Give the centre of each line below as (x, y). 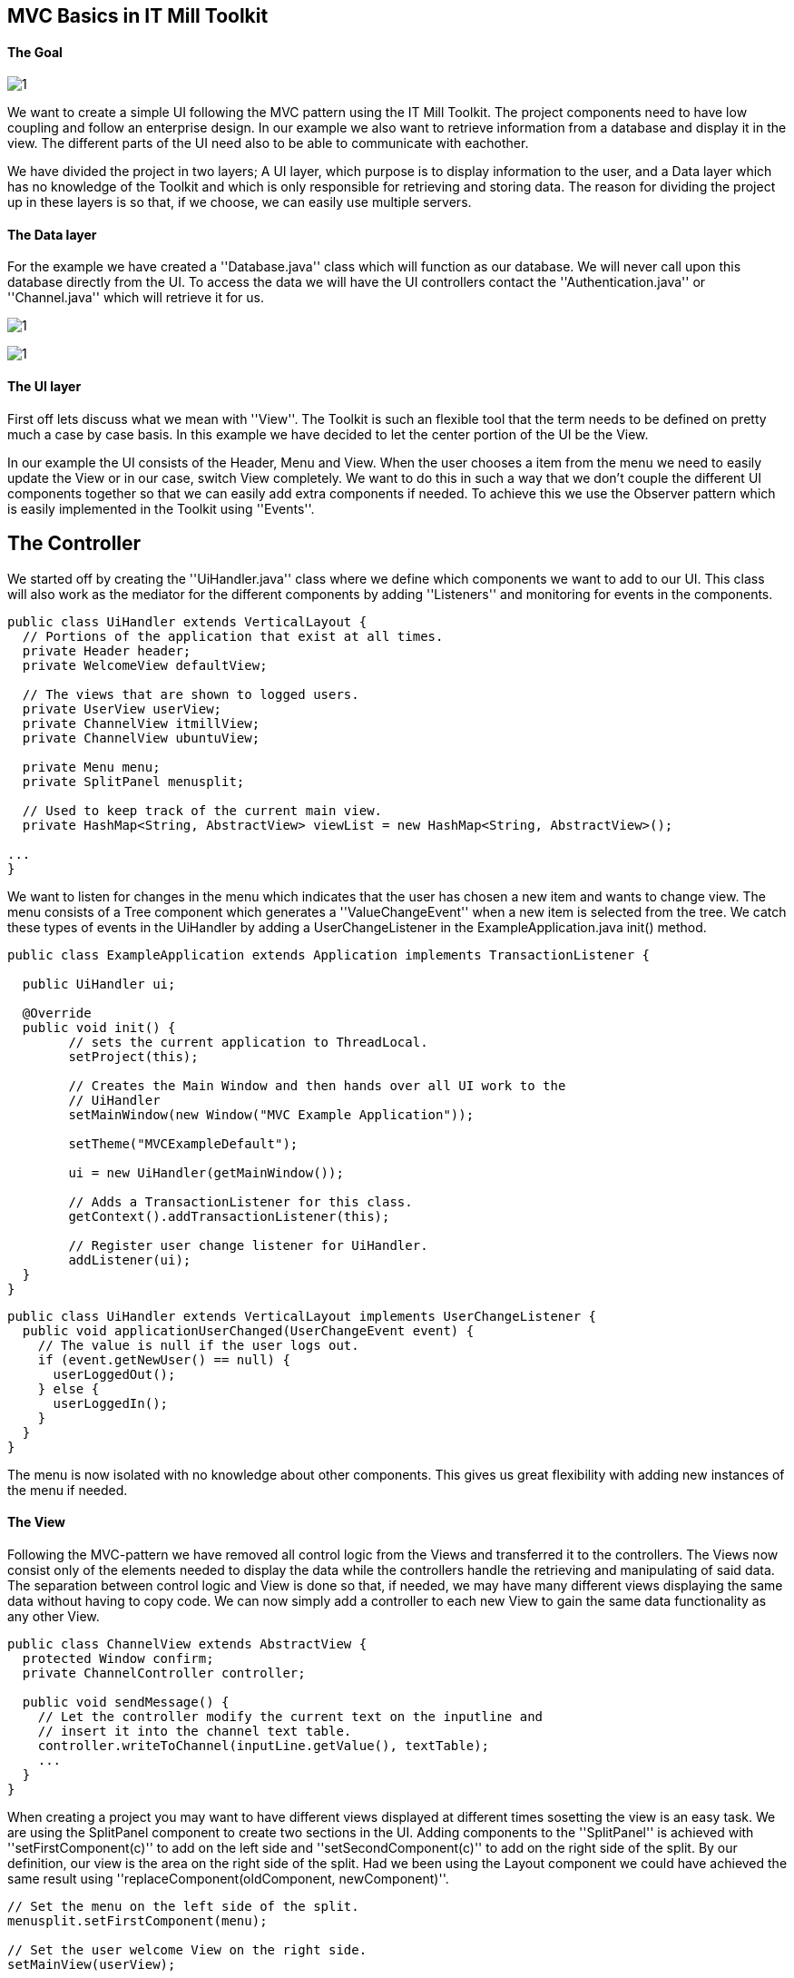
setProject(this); (133, 1056)
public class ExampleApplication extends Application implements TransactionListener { (329, 955)
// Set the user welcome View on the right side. (187, 1949)
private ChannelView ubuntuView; (141, 738)
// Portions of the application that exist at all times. (233, 636)
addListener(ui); (130, 1260)
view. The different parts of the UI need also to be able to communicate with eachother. (268, 143)
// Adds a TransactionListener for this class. (240, 1201)
